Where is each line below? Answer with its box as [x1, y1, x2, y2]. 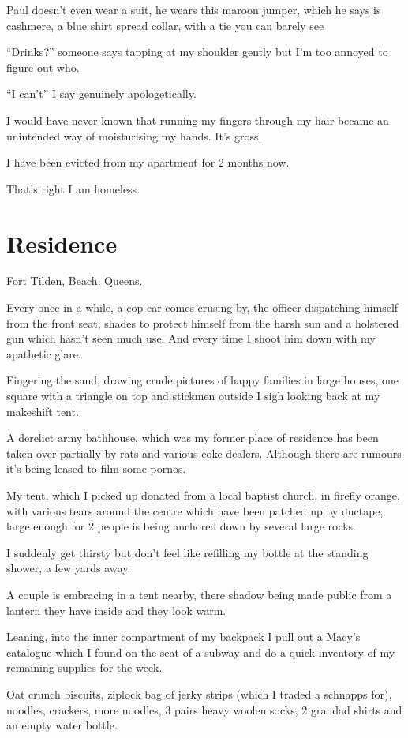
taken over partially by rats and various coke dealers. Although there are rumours [6, 444, 402, 461]
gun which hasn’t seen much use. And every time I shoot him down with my [6, 330, 376, 347]
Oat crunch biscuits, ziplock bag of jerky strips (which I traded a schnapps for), [6, 685, 392, 702]
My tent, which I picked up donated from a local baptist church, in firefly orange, [6, 487, 400, 503]
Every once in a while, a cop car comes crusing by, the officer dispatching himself [6, 299, 399, 316]
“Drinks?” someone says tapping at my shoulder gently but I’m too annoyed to [6, 43, 388, 60]
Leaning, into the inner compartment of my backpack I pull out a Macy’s [6, 628, 361, 645]
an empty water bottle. [6, 717, 118, 733]
